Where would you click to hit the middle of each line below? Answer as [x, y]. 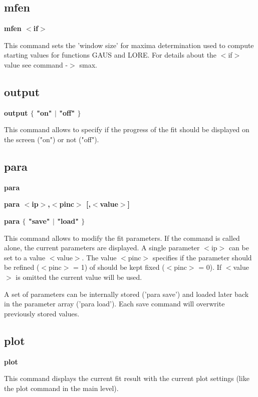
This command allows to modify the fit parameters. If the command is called [122, 238]
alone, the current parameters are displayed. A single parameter [102, 248]
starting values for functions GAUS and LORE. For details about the [110, 55]
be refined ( [22, 267]
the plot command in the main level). [61, 388]
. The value [99, 257]
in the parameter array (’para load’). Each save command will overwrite [114, 304]
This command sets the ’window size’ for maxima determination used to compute [129, 45]
